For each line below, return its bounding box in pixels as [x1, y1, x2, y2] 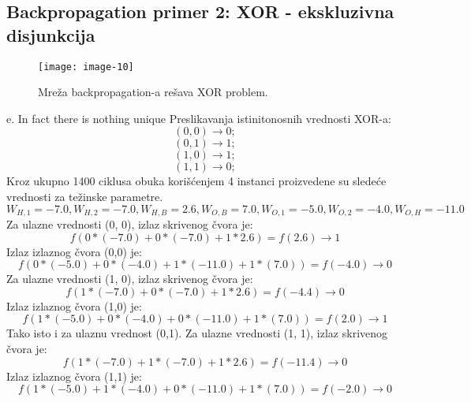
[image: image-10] [38, 61, 134, 73]
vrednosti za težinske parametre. [6, 188, 163, 205]
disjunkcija [6, 22, 95, 47]
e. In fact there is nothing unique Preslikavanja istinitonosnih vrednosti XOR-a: [6, 110, 391, 126]
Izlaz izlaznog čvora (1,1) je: [6, 367, 142, 384]
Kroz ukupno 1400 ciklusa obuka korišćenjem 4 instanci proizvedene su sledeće [6, 173, 387, 189]
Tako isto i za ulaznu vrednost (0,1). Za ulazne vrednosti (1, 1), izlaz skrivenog [6, 325, 388, 341]
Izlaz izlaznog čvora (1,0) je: [6, 297, 142, 314]
